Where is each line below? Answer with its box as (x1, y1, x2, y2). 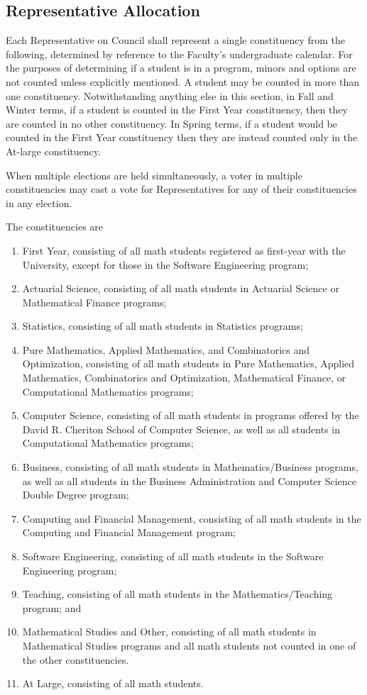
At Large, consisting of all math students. (22, 676, 204, 691)
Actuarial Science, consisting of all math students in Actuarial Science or (22, 281, 339, 296)
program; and (22, 600, 82, 615)
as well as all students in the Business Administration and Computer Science (22, 473, 357, 488)
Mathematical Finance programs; (22, 294, 167, 309)
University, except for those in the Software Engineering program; (22, 257, 309, 272)
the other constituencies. (22, 652, 129, 667)
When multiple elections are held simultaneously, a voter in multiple (6, 167, 302, 182)
